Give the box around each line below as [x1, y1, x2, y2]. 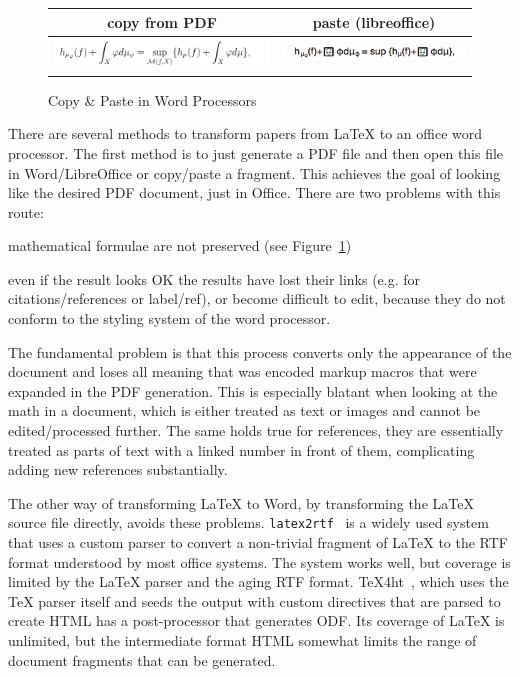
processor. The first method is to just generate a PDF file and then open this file [8, 142, 504, 163]
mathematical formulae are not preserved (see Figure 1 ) [8, 235, 352, 256]
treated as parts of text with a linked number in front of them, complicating [8, 439, 475, 460]
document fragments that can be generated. [8, 649, 276, 670]
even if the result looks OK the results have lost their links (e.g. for [8, 268, 421, 289]
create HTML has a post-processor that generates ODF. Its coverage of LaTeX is [8, 610, 505, 631]
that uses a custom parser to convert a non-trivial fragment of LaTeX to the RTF [8, 532, 509, 553]
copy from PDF [107, 11, 217, 32]
